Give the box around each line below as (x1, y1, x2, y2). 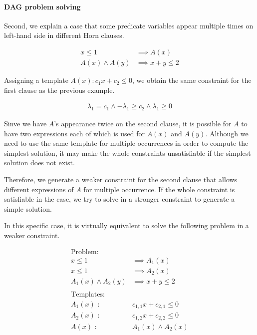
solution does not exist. (4, 157, 75, 168)
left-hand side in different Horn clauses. (4, 30, 124, 40)
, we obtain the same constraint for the (132, 75, 252, 85)
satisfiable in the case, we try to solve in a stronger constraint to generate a (4, 194, 235, 204)
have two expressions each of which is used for (4, 128, 145, 138)
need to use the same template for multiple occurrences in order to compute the (4, 138, 249, 148)
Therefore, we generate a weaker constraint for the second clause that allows (4, 174, 238, 185)
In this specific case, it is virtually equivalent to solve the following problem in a (4, 220, 249, 231)
